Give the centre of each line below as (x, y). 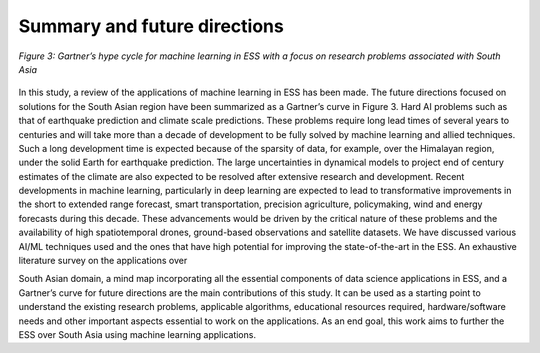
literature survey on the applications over (103, 261)
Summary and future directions (151, 26)
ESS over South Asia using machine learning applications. (137, 334)
